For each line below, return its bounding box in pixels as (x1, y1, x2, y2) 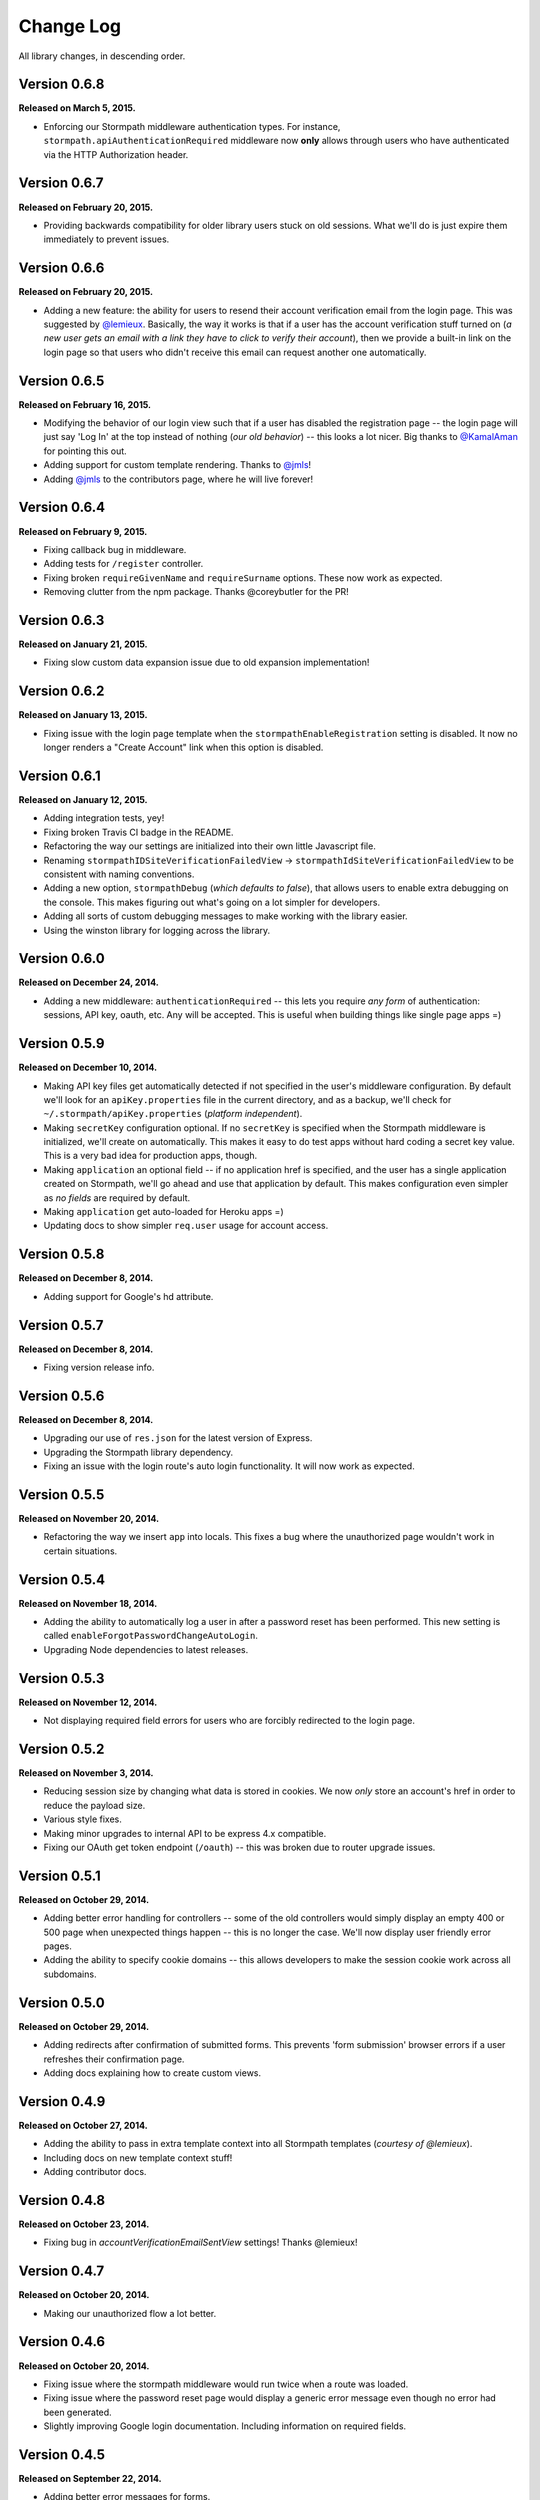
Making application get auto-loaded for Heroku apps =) (43, 1206, 284, 1218)
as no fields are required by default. (43, 1191, 191, 1204)
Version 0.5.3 (18, 1670, 105, 1687)
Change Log (18, 15, 122, 37)
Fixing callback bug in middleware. (43, 543, 187, 555)
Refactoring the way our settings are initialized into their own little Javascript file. (43, 840, 377, 852)
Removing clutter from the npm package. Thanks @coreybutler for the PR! (43, 586, 349, 598)
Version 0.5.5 (18, 1486, 105, 1503)
